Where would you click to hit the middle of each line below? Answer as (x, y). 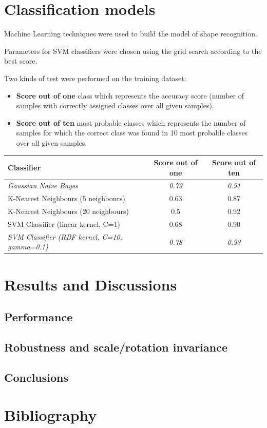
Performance (39, 317)
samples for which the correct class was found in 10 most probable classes (132, 133)
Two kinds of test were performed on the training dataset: (95, 78)
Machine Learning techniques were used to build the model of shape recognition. (131, 34)
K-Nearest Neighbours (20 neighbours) (69, 211)
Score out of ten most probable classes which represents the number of (131, 122)
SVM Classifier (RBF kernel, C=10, (65, 236)
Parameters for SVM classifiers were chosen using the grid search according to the (133, 51)
